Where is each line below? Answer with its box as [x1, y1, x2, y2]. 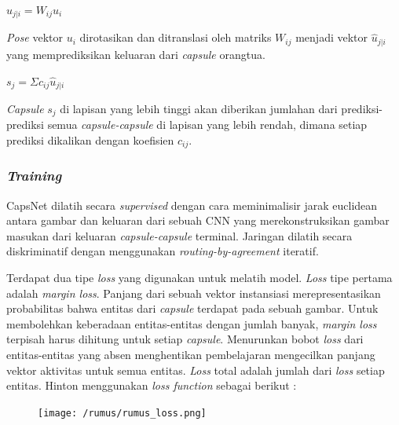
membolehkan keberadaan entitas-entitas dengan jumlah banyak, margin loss [6, 315, 377, 332]
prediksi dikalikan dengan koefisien [6, 132, 174, 148]
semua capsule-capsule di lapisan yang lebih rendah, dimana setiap [47, 116, 368, 133]
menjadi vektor [295, 29, 368, 46]
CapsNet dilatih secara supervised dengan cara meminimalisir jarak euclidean [6, 196, 378, 213]
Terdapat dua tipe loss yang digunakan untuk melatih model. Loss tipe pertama [6, 269, 393, 286]
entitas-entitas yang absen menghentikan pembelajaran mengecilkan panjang [6, 346, 375, 363]
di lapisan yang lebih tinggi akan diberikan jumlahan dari [60, 100, 338, 116]
